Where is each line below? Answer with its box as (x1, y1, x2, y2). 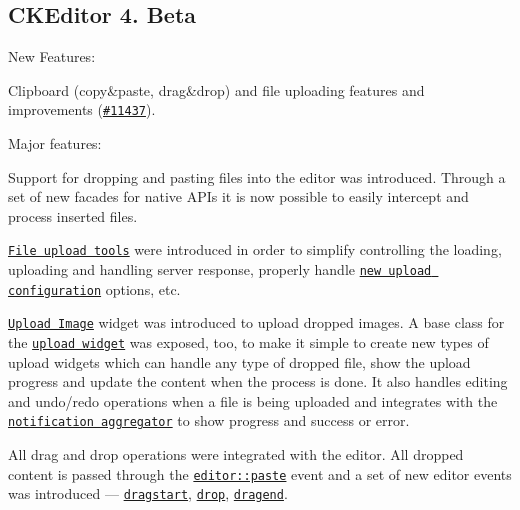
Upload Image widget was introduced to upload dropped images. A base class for (8, 312, 505, 333)
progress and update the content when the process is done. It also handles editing (8, 371, 508, 392)
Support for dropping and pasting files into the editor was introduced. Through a (8, 166, 506, 187)
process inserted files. (8, 205, 138, 226)
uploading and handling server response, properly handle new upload (8, 259, 432, 280)
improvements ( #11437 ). (8, 99, 156, 120)
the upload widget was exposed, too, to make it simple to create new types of (8, 332, 489, 353)
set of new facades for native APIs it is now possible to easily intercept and (8, 186, 469, 207)
